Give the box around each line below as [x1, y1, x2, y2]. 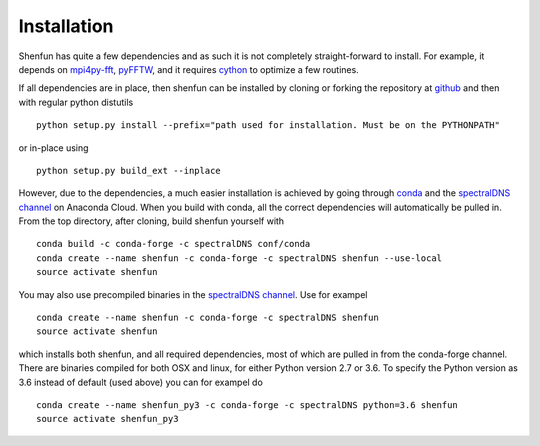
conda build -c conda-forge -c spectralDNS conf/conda [36, 238, 311, 250]
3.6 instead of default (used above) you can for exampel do [18, 376, 264, 388]
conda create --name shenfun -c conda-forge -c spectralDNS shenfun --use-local [36, 252, 443, 264]
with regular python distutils [18, 96, 134, 108]
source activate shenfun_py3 [36, 413, 179, 425]
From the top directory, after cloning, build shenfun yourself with [18, 215, 285, 227]
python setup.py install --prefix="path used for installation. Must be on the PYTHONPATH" [36, 120, 500, 131]
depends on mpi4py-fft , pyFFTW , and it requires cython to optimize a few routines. [18, 63, 359, 75]
